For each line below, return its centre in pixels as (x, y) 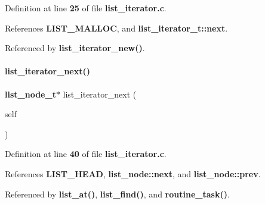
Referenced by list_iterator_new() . (75, 48)
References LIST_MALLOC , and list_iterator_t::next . (116, 28)
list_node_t (30, 94)
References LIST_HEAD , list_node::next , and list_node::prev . (133, 173)
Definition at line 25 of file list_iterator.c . (86, 8)
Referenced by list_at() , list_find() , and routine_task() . (117, 194)
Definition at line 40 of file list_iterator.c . (86, 154)
